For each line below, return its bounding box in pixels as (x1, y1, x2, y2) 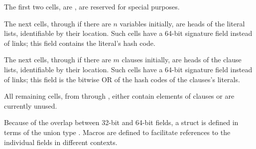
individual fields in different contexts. (4, 137, 118, 147)
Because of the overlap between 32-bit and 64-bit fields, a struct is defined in (4, 117, 239, 128)
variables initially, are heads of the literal (120, 18, 245, 28)
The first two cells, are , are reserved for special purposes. (4, 1, 180, 11)
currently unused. (4, 100, 57, 111)
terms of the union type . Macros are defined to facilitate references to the (4, 127, 231, 137)
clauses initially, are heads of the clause (122, 54, 242, 65)
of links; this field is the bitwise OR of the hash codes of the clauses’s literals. (4, 74, 240, 84)
